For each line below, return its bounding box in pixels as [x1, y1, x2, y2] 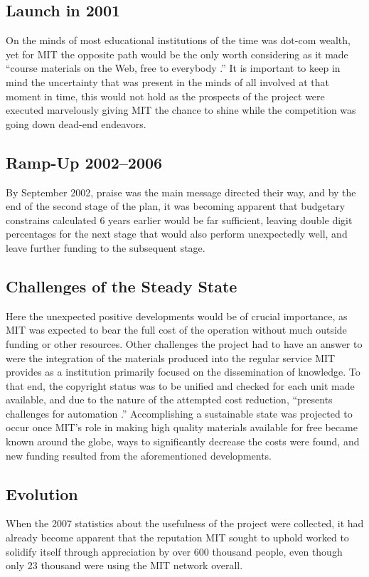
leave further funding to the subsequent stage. [6, 240, 205, 255]
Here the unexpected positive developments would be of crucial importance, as [6, 308, 348, 323]
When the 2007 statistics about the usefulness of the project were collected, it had [6, 516, 364, 531]
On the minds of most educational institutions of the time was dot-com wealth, [6, 33, 351, 48]
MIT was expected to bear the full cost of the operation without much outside [6, 322, 347, 337]
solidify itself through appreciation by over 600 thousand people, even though [6, 544, 343, 559]
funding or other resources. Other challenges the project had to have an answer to [6, 336, 363, 351]
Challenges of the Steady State [6, 275, 237, 297]
